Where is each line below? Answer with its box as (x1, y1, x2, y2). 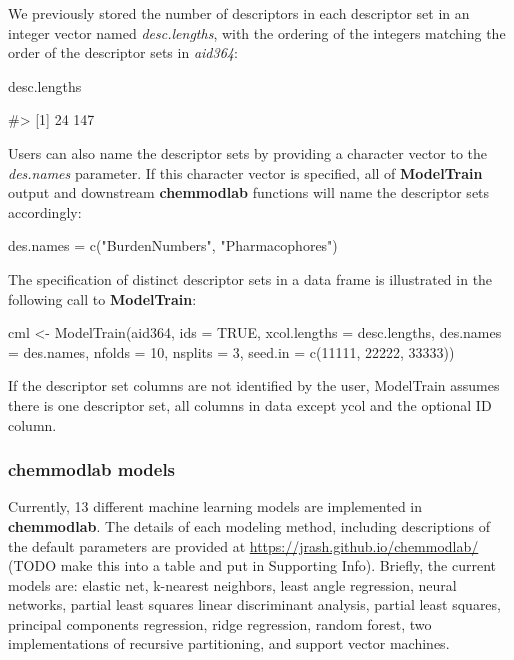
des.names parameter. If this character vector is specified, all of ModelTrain (8, 162, 483, 183)
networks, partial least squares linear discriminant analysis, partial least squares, (8, 594, 501, 615)
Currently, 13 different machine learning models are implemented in (8, 496, 423, 517)
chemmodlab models (8, 457, 176, 482)
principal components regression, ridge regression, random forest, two (8, 613, 432, 634)
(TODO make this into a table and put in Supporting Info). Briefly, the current (8, 555, 496, 576)
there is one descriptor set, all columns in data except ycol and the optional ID (8, 394, 492, 415)
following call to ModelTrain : (8, 288, 197, 309)
